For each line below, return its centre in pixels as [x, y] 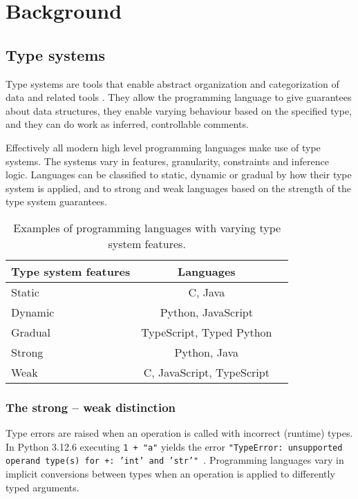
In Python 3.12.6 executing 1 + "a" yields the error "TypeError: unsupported [174, 446]
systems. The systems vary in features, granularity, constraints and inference [167, 161]
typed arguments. [43, 487]
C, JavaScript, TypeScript [206, 372]
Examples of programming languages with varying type [147, 227]
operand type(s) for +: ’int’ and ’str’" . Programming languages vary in [175, 460]
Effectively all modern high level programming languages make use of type [163, 147]
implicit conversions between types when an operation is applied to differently [170, 474]
